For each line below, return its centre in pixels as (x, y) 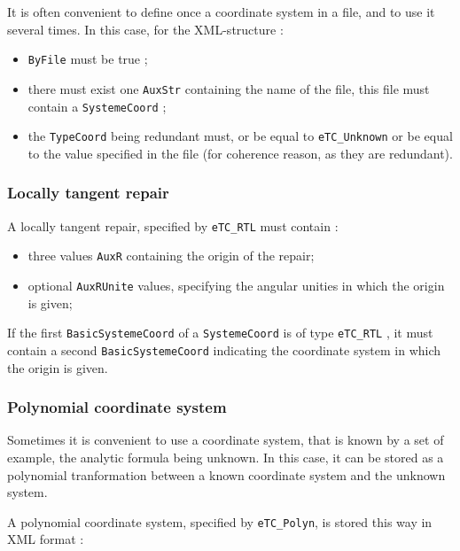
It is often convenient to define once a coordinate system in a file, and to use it (221, 12)
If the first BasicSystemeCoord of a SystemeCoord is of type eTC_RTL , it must (220, 333)
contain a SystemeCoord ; (97, 106)
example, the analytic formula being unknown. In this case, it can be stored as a (226, 457)
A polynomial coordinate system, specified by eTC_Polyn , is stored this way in (220, 521)
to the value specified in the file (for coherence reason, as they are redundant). (240, 153)
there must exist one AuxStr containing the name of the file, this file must (229, 88)
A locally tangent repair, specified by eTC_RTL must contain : (173, 225)
